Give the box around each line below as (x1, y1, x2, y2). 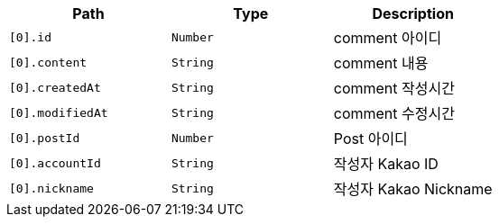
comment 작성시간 (333, 79, 455, 97)
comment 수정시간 (333, 104, 455, 122)
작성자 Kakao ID (333, 155, 439, 173)
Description (372, 4, 454, 22)
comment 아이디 (333, 29, 442, 47)
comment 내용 (333, 54, 429, 72)
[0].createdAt (9, 80, 101, 94)
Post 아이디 (333, 130, 408, 148)
